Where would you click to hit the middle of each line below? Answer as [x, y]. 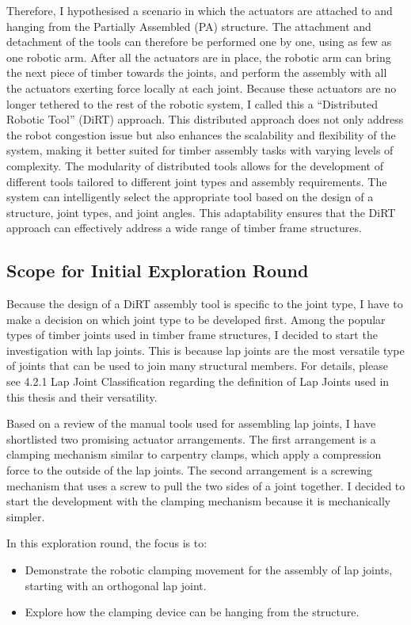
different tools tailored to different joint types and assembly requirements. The [197, 181]
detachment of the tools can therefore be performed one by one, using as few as [199, 42]
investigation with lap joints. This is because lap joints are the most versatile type [205, 350]
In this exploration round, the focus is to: [107, 543]
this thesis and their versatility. [82, 396]
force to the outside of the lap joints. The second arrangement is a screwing [190, 470]
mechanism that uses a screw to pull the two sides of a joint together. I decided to [206, 485]
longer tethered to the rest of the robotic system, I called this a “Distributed [192, 103]
